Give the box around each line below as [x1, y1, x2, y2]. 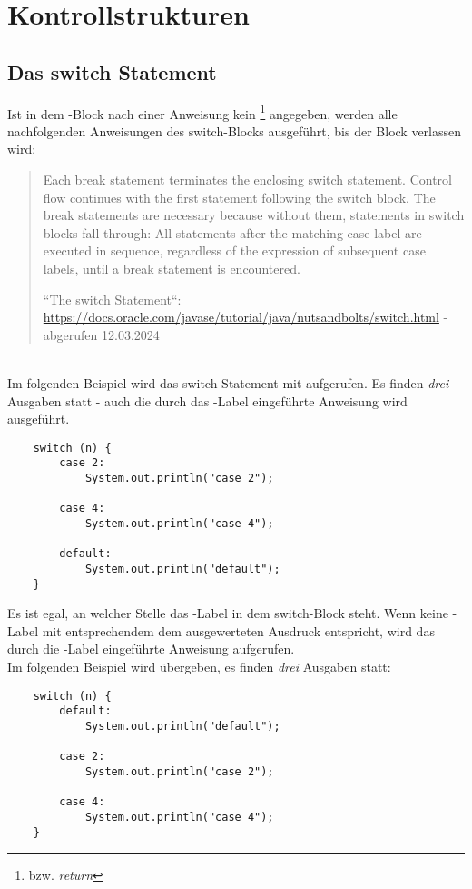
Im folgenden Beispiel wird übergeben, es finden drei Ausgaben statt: [7, 657, 391, 676]
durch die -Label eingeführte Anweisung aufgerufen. [7, 639, 295, 658]
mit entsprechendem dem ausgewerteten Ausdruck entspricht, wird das [42, 621, 435, 640]
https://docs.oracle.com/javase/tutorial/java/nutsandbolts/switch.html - [43, 307, 448, 326]
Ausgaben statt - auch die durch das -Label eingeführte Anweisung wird [7, 391, 408, 410]
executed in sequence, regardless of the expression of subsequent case [43, 241, 426, 260]
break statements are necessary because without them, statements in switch [43, 205, 465, 225]
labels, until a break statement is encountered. [43, 258, 300, 277]
